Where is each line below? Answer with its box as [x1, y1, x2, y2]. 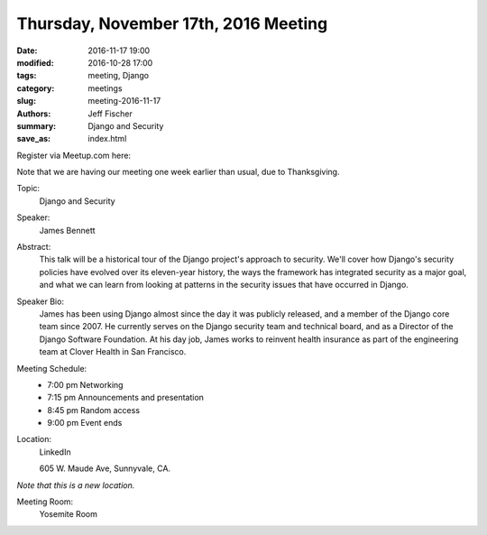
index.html [87, 134, 127, 144]
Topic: [16, 183, 41, 194]
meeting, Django [87, 70, 149, 81]
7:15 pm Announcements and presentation [47, 392, 205, 403]
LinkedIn [39, 447, 71, 457]
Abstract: [16, 242, 51, 253]
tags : [16, 70, 37, 81]
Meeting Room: [16, 496, 74, 507]
